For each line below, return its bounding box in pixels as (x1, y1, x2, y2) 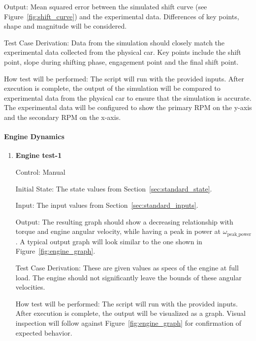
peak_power (227, 231, 252, 237)
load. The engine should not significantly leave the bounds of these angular (15, 272, 242, 282)
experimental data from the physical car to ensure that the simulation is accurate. (4, 92, 252, 103)
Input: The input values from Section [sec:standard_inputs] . (15, 200, 198, 210)
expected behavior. (15, 327, 72, 338)
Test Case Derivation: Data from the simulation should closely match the (4, 37, 225, 47)
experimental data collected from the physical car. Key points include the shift (4, 47, 241, 57)
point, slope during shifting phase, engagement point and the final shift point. (4, 56, 239, 67)
